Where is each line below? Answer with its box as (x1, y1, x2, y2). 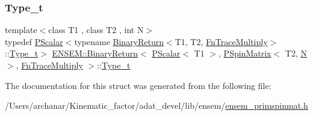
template (5, 23, 37, 36)
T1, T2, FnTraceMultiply (175, 35, 268, 47)
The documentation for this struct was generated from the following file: (5, 79, 271, 91)
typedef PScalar (5, 35, 63, 47)
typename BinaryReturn (74, 35, 164, 47)
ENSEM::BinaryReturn (52, 47, 138, 60)
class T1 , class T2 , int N (48, 23, 144, 36)
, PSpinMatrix (218, 47, 271, 60)
